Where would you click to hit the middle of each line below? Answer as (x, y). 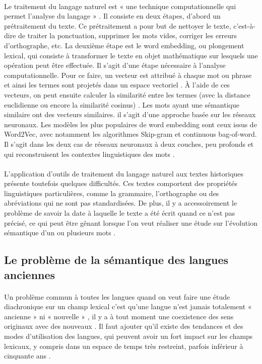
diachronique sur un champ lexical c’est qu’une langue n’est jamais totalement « (128, 306)
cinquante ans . (27, 356)
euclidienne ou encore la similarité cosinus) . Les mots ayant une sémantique (122, 104)
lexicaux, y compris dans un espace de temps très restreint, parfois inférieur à (124, 346)
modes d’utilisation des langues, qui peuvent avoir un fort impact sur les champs (128, 336)
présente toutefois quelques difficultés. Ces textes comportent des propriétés (121, 183)
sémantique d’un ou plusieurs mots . (60, 233)
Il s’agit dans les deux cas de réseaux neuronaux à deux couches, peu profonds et (129, 144)
